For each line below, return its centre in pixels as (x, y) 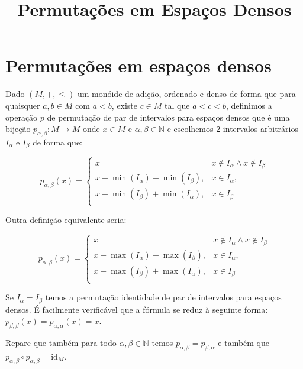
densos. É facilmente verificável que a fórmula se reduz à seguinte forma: (137, 309)
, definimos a (249, 105)
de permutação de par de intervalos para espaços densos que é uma (168, 117)
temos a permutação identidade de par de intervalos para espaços (163, 297)
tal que (177, 105)
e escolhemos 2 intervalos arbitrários (233, 129)
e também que (244, 342)
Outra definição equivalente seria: (66, 220)
